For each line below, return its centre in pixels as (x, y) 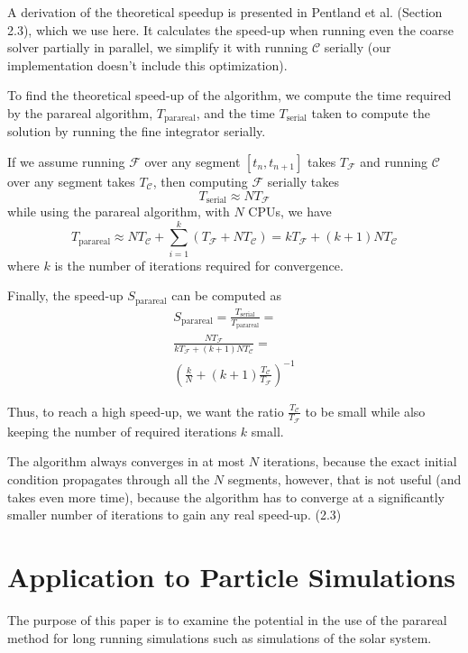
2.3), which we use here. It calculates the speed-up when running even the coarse (231, 29)
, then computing (200, 182)
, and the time (235, 112)
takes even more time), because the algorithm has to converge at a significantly (226, 497)
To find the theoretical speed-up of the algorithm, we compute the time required (229, 95)
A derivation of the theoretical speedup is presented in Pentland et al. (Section (225, 12)
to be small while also (365, 411)
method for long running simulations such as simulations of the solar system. (220, 637)
